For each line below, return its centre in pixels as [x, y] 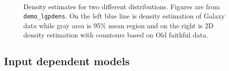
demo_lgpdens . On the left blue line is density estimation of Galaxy [124, 16]
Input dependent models [67, 61]
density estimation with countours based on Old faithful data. [116, 35]
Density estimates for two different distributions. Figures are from [122, 6]
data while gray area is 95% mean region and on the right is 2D [119, 25]
